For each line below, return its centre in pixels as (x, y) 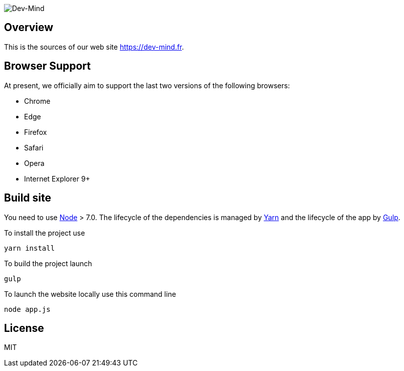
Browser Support (48, 66)
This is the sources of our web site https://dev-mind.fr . (94, 47)
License (24, 328)
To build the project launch (48, 263)
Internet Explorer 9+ (57, 178)
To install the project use (45, 233)
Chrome (37, 101)
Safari (34, 147)
